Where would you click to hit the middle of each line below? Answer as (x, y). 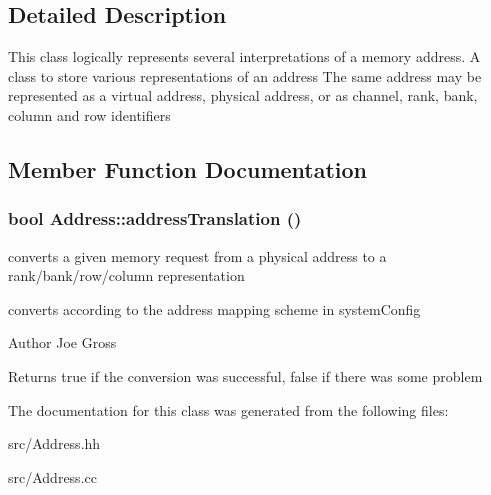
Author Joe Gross (62, 342)
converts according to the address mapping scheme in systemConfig (214, 308)
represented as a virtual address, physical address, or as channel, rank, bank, (243, 95)
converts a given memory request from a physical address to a (197, 255)
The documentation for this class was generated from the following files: (228, 409)
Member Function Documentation (188, 168)
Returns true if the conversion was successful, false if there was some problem (245, 375)
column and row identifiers (89, 114)
